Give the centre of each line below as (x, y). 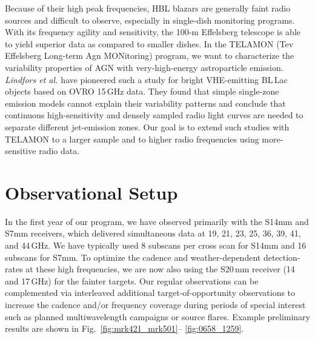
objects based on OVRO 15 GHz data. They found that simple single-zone (142, 91)
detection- (282, 257)
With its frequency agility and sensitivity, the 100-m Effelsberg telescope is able (153, 32)
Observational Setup (91, 192)
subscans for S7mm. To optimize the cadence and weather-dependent (133, 257)
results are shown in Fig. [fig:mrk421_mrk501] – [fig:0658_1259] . (124, 328)
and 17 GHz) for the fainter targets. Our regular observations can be (132, 280)
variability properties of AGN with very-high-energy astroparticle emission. (144, 67)
